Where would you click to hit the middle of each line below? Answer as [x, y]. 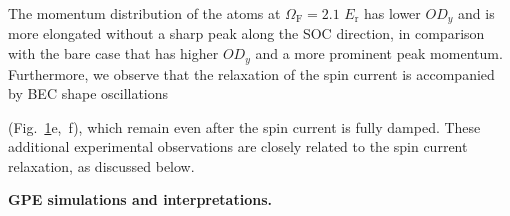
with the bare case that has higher [113, 53]
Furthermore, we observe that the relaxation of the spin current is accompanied [251, 73]
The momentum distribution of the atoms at [144, 13]
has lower [392, 13]
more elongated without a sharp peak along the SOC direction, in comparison [246, 33]
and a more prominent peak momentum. [379, 53]
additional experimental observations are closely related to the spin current [238, 146]
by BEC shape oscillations [88, 93]
